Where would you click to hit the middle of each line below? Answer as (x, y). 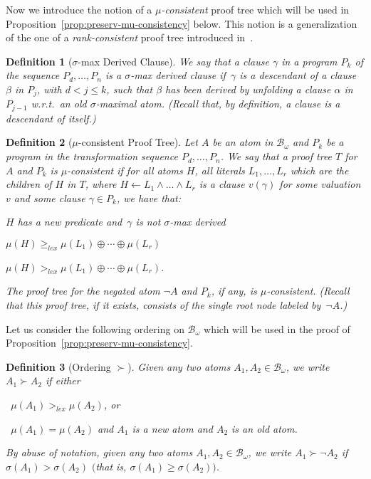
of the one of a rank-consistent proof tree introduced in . (130, 37)
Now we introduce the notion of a (79, 9)
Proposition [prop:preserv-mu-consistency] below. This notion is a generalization (182, 23)
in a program (309, 61)
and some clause (49, 198)
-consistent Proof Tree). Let (138, 142)
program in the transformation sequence (92, 156)
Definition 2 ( (39, 142)
